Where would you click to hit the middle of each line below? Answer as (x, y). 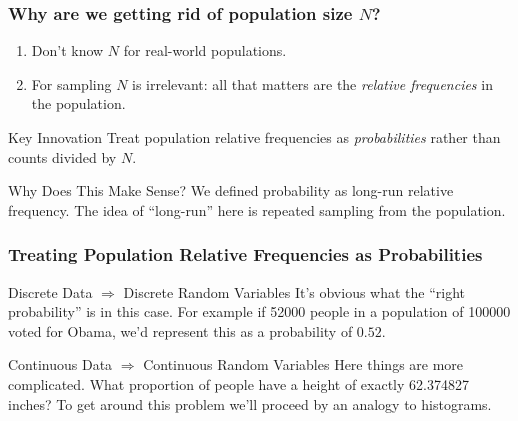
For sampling (71, 83)
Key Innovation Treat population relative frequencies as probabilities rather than (254, 137)
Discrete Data (50, 291)
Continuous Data (60, 364)
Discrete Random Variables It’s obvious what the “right (294, 291)
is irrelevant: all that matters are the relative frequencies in (312, 83)
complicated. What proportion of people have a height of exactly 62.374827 (238, 383)
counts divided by (62, 156)
